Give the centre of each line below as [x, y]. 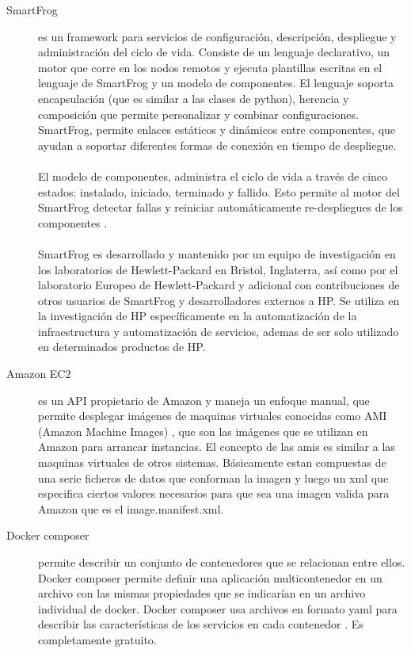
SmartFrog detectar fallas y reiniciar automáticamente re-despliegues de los [221, 207]
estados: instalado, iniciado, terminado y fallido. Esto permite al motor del [219, 191]
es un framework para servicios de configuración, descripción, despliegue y [217, 36]
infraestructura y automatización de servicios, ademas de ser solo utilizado [219, 331]
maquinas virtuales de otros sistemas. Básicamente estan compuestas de [212, 462]
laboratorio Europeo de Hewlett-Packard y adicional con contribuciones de [219, 285]
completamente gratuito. [97, 639]
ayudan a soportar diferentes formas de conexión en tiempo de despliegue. [217, 145]
